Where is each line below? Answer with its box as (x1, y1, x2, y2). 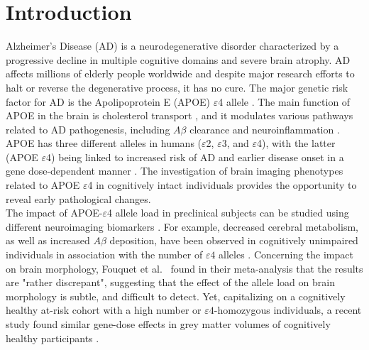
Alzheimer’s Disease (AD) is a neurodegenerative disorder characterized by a (6, 38, 339, 53)
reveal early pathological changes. (6, 191, 151, 206)
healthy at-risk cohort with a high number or (6, 302, 202, 317)
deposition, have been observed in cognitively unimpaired (109, 233, 358, 248)
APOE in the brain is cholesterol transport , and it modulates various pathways (6, 108, 353, 123)
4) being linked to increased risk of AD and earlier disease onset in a (46, 149, 344, 164)
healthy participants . (6, 330, 99, 345)
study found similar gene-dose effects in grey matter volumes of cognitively (6, 317, 331, 331)
